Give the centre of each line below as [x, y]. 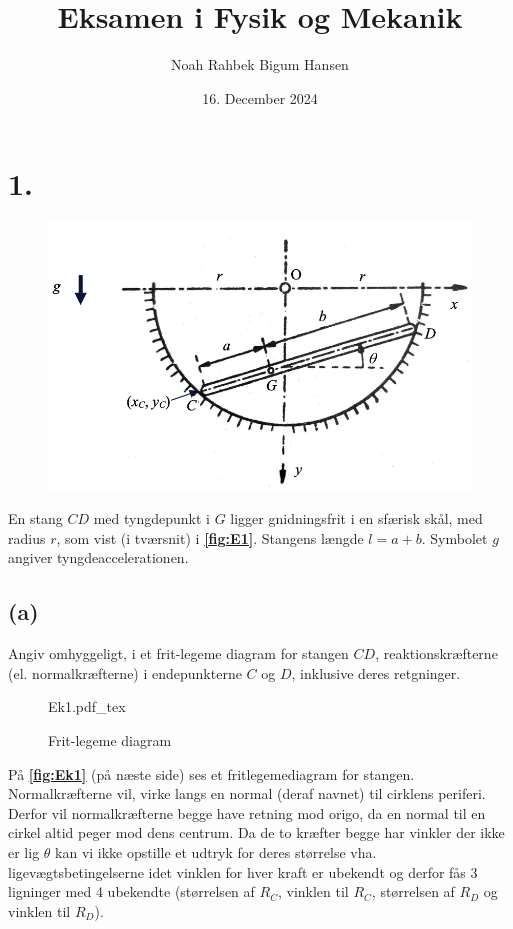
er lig [24, 851]
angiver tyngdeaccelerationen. [98, 557]
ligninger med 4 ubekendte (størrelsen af [131, 891]
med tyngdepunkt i [151, 518]
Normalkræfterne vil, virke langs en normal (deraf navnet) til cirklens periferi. [247, 793]
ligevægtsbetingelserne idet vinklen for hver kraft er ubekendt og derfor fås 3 [243, 871]
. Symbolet [454, 537]
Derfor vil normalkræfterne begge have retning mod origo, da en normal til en [247, 812]
